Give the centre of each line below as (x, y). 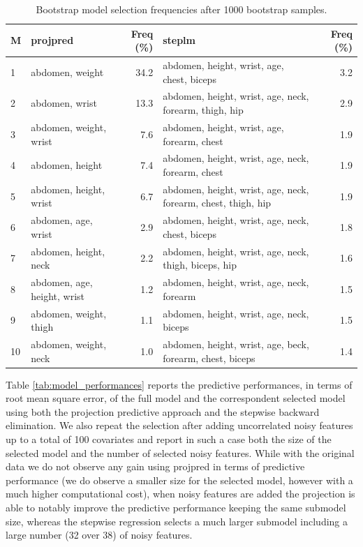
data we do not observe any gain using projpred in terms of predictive (155, 466)
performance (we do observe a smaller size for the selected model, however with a (179, 480)
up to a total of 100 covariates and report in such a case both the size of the (169, 439)
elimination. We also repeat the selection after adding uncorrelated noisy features (179, 425)
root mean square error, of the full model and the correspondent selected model (176, 398)
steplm (179, 40)
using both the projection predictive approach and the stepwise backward (163, 411)
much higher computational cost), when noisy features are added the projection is (180, 494)
